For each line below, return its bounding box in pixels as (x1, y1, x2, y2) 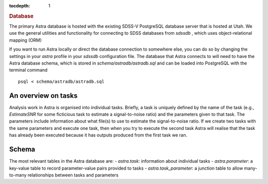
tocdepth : (9, 3, 30, 8)
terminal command (9, 67, 48, 73)
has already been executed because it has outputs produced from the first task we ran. (9, 132, 188, 138)
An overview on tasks (9, 91, 78, 100)
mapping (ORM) (9, 37, 42, 43)
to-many (9, 172, 27, 178)
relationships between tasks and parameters (27, 172, 119, 178)
